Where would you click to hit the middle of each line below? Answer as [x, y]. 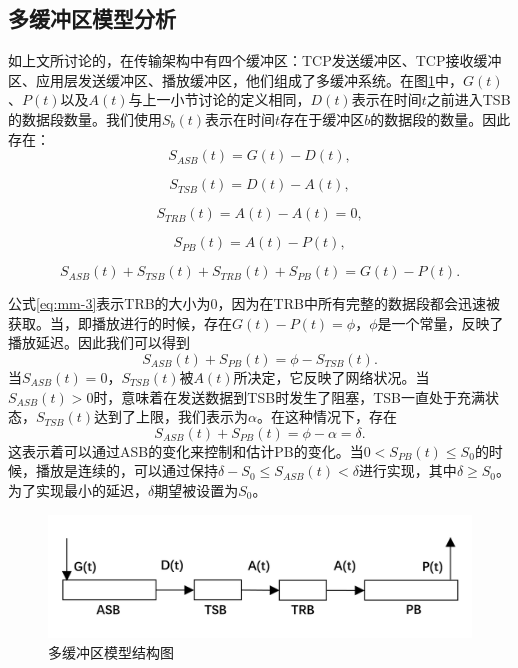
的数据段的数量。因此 [440, 118]
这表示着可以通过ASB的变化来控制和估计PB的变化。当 [186, 450]
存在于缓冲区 [322, 118]
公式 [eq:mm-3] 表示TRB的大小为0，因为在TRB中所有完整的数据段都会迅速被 [254, 303]
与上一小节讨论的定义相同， [219, 99]
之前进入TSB [468, 99]
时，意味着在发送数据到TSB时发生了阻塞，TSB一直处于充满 [289, 396]
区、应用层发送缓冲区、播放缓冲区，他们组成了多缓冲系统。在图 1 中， [235, 79]
